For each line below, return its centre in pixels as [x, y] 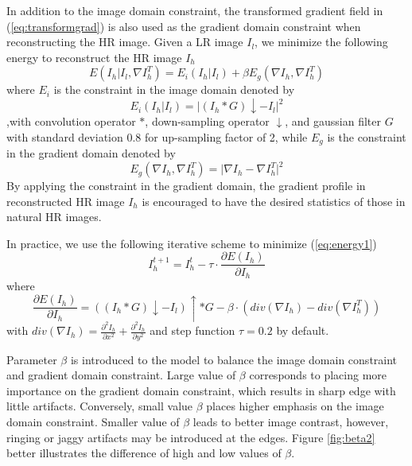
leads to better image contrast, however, [291, 421]
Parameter [32, 359]
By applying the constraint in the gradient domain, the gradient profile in [186, 186]
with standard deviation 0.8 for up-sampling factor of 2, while [157, 136]
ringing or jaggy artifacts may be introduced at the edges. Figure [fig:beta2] [191, 437]
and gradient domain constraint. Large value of [121, 375]
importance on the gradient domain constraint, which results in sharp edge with [201, 390]
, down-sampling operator [207, 120]
